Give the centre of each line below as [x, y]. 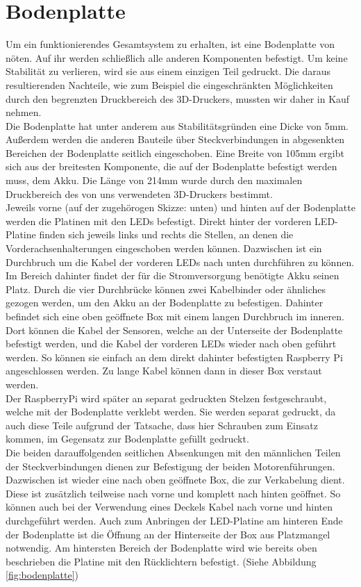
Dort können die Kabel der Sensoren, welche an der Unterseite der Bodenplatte [174, 330]
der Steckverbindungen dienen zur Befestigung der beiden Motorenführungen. [170, 466]
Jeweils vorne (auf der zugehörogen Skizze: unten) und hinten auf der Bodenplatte [180, 207]
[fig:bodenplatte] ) [42, 575]
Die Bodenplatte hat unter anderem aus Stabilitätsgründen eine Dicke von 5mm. [177, 125]
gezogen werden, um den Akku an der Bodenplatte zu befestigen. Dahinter [165, 303]
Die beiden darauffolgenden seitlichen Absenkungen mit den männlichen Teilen [173, 452]
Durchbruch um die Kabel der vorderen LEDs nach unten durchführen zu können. [180, 262]
